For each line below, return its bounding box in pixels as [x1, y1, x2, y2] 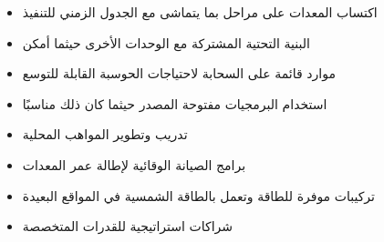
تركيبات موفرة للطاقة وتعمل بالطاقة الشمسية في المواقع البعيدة [22, 186, 375, 205]
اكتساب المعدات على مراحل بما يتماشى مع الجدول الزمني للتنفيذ [22, 3, 378, 21]
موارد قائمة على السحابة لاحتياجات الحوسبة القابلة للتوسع [22, 64, 336, 83]
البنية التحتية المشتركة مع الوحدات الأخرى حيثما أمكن [22, 33, 310, 52]
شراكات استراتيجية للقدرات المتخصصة [22, 217, 234, 236]
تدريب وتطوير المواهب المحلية [22, 125, 188, 144]
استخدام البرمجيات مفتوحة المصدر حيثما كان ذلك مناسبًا [22, 94, 327, 113]
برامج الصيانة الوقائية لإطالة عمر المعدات [22, 155, 246, 174]
